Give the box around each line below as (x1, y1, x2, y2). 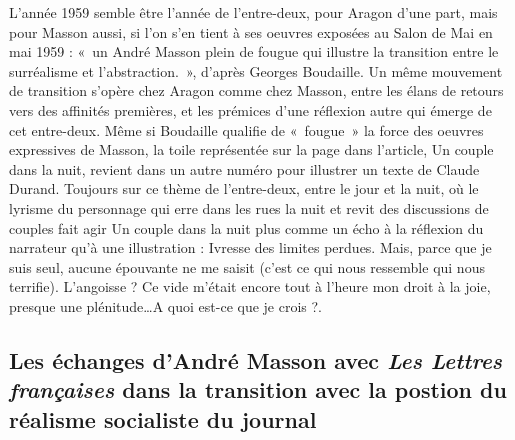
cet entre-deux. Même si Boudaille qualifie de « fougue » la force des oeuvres (9, 119, 484, 140)
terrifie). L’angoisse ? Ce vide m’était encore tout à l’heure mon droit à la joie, (9, 276, 491, 297)
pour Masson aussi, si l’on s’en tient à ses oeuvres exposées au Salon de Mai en (9, 21, 493, 42)
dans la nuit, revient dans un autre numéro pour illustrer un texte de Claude (9, 158, 480, 179)
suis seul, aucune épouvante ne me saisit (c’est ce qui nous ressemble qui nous (9, 256, 485, 277)
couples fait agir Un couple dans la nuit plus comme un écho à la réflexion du (9, 217, 484, 238)
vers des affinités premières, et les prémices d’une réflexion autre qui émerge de (9, 99, 492, 120)
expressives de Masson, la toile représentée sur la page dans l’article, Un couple (9, 139, 494, 160)
